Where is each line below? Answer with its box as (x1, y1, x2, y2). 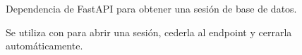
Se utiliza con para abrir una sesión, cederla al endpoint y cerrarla (6, 24, 292, 39)
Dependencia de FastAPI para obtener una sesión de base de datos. (6, 1, 297, 15)
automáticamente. (6, 38, 83, 53)
